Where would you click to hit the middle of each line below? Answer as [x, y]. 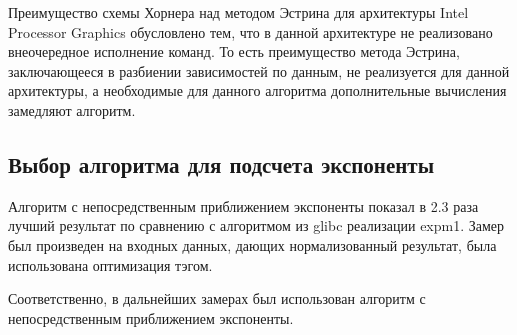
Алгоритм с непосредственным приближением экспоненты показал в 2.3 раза [243, 205]
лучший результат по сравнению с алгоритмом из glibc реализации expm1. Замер [256, 225]
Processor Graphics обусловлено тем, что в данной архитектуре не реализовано [250, 31]
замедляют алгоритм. [72, 109]
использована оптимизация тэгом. [110, 264]
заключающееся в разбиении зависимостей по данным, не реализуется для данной [259, 70]
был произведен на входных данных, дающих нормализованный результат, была [252, 244]
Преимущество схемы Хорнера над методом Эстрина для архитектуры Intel [238, 12]
